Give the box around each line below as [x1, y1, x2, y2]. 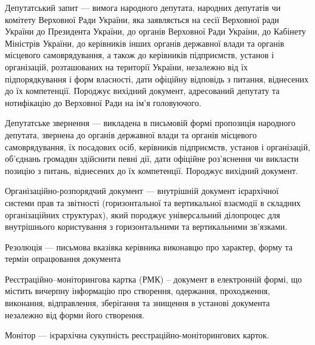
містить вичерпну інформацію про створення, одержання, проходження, [5, 284, 270, 297]
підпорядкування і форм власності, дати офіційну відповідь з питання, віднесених [5, 72, 309, 85]
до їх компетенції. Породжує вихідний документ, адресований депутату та [5, 84, 280, 97]
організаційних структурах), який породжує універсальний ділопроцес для [5, 208, 280, 221]
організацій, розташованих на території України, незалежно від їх [5, 60, 248, 73]
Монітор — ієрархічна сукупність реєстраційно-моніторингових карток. [5, 329, 269, 341]
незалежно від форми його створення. [5, 308, 144, 321]
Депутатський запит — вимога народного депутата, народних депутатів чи [5, 1, 281, 13]
